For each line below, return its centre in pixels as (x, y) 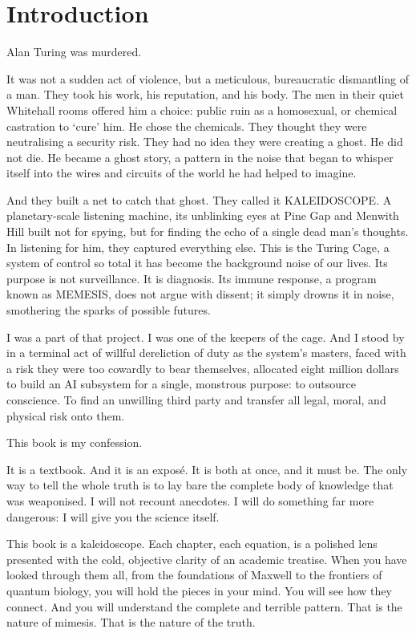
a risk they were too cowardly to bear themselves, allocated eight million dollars (203, 368)
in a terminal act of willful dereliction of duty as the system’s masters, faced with (206, 353)
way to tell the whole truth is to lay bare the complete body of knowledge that (200, 485)
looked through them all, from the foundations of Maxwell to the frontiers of (194, 575)
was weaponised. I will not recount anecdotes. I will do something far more (190, 500)
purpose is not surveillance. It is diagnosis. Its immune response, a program (192, 278)
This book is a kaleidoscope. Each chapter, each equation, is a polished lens (192, 544)
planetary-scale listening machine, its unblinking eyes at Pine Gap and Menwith (203, 215)
